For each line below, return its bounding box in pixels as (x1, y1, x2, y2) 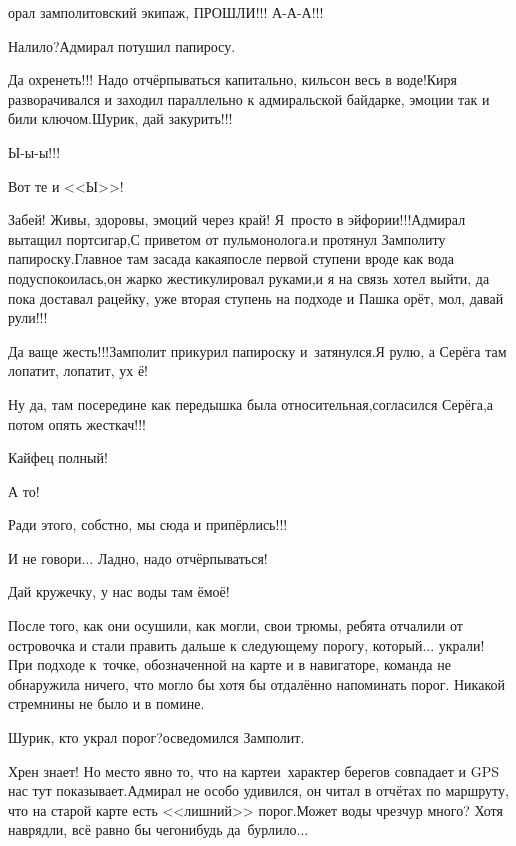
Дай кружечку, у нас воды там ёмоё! (8, 581, 230, 602)
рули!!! (8, 307, 48, 328)
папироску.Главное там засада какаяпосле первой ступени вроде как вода (8, 248, 455, 269)
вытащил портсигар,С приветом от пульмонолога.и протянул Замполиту (8, 228, 446, 249)
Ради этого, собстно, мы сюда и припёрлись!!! (8, 514, 288, 535)
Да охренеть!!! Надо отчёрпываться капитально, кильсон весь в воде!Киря (8, 69, 458, 90)
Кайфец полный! (8, 447, 108, 468)
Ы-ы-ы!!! (8, 141, 61, 162)
